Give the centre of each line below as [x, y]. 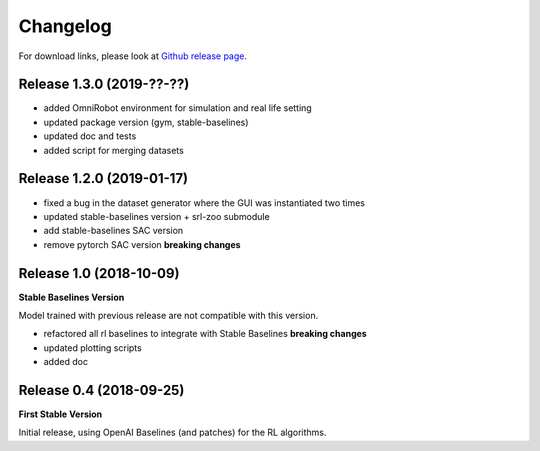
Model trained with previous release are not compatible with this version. [168, 315]
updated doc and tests [90, 136]
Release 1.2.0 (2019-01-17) [103, 178]
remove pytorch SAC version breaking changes [142, 244]
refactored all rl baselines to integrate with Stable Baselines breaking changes [205, 334]
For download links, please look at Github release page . [133, 56]
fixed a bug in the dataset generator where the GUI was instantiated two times [204, 202]
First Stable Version [60, 414]
